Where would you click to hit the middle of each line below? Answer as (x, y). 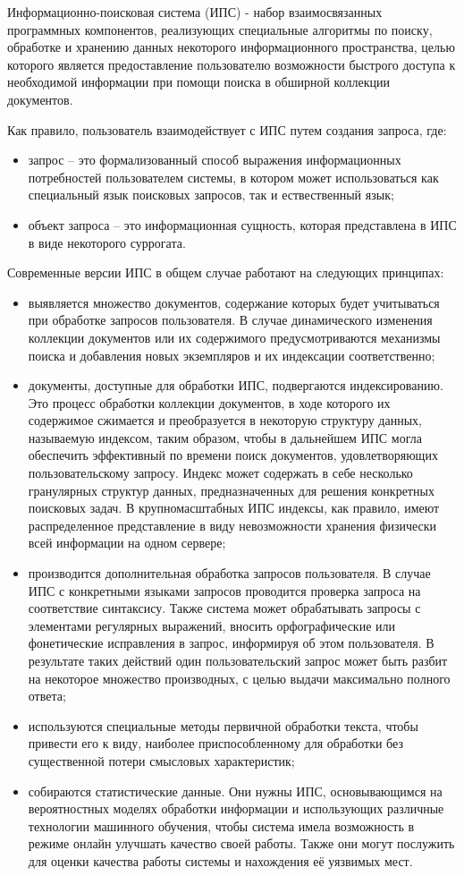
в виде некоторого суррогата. (107, 242)
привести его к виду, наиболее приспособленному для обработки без (215, 743)
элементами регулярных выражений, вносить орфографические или (211, 625)
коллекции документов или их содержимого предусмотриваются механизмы (234, 337)
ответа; (47, 696)
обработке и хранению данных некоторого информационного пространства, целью (231, 47)
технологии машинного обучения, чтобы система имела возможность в (221, 825)
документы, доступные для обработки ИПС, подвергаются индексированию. (236, 385)
